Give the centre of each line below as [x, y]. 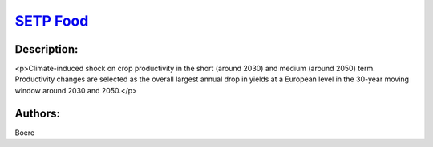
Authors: [37, 113]
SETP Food [52, 21]
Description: [47, 49]
